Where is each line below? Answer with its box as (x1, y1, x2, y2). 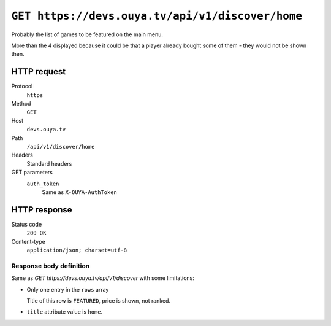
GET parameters (11, 169, 53, 176)
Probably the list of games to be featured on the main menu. (11, 31, 164, 38)
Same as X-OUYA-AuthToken (42, 188, 118, 196)
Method (11, 100, 31, 107)
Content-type (11, 238, 45, 245)
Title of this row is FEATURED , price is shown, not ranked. (26, 297, 171, 304)
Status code (11, 220, 42, 228)
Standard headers (26, 160, 72, 167)
